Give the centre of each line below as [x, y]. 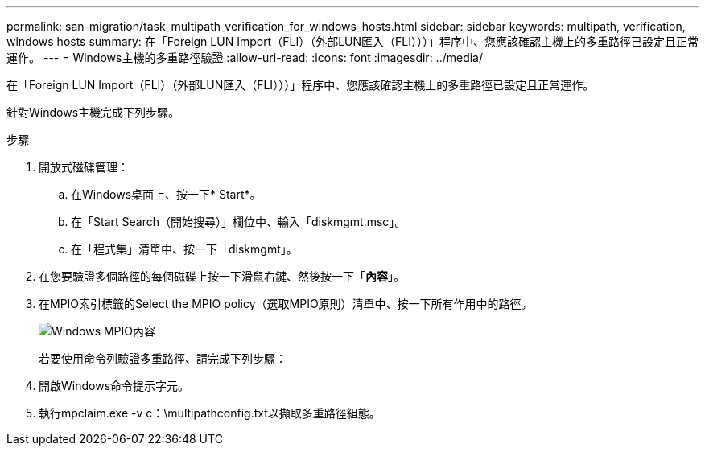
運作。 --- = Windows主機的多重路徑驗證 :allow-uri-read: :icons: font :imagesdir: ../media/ [245, 58]
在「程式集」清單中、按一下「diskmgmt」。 [184, 249]
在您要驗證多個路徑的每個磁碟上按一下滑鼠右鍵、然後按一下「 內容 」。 [222, 276]
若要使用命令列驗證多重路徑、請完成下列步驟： [163, 358]
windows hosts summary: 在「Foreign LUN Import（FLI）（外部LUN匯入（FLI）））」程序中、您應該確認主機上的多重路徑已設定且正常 [352, 41]
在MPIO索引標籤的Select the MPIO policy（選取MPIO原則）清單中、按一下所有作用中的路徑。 [286, 304]
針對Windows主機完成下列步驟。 [93, 112]
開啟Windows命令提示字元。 [114, 386]
